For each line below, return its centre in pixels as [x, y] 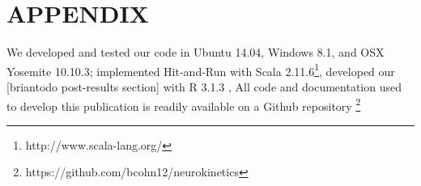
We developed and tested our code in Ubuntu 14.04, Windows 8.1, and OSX [196, 52]
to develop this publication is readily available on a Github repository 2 [184, 104]
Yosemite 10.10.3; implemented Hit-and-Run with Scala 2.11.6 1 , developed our [201, 70]
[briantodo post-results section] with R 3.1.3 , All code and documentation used [204, 86]
